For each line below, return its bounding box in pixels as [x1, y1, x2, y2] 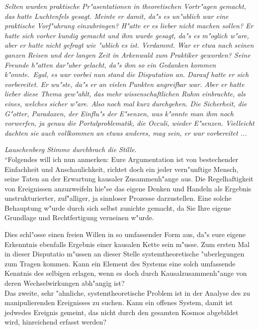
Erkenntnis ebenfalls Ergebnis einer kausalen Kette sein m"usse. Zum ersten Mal [4, 239, 250, 249]
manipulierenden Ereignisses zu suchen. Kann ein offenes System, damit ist [4, 297, 233, 308]
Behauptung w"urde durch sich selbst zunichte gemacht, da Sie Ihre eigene [4, 202, 231, 213]
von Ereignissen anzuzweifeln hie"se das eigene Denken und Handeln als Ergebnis [4, 183, 252, 193]
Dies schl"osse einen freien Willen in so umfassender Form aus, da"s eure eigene [4, 229, 246, 240]
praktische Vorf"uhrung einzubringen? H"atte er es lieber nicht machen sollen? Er [4, 20, 254, 31]
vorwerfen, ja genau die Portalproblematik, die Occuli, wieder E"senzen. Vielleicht [4, 118, 255, 128]
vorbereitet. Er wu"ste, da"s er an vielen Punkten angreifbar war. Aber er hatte [4, 79, 245, 89]
